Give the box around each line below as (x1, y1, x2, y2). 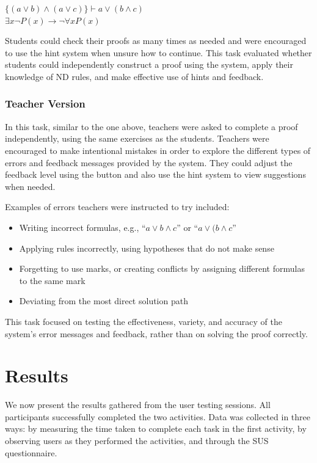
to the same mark (19, 274, 86, 286)
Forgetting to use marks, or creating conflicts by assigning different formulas (19, 262, 305, 275)
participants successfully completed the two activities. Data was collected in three (5, 410, 311, 423)
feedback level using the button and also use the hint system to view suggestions (5, 168, 306, 181)
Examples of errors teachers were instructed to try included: (5, 200, 230, 213)
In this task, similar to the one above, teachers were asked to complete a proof (5, 120, 298, 133)
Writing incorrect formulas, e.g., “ (19, 221, 146, 233)
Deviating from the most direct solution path (19, 294, 188, 307)
